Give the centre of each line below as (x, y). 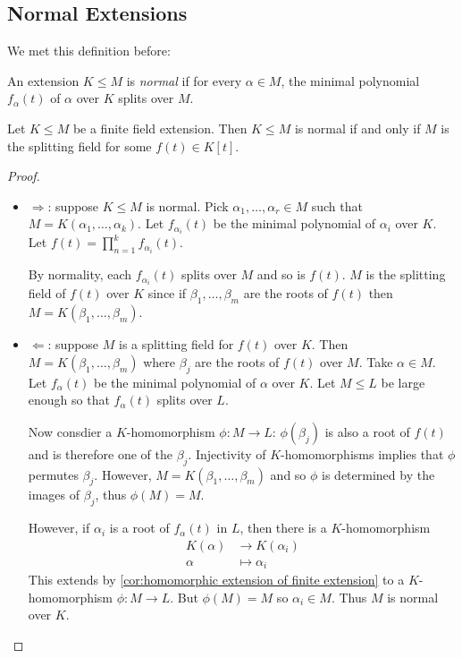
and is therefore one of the (100, 453)
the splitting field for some (80, 145)
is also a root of (367, 431)
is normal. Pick (187, 205)
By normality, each (80, 274)
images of (54, 495)
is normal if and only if (357, 128)
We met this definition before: (89, 51)
